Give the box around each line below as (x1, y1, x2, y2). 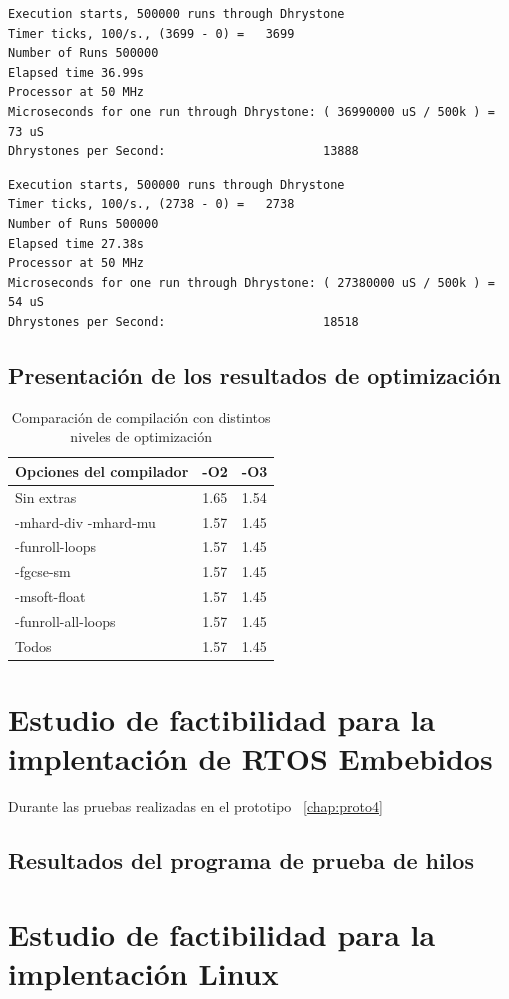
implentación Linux (8, 952, 279, 993)
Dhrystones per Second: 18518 (8, 314, 359, 329)
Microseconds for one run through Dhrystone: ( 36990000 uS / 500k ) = (8, 104, 495, 119)
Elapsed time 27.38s (8, 236, 145, 251)
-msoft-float (15, 586, 86, 607)
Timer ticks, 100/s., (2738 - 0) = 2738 (8, 197, 295, 212)
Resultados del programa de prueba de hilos (8, 845, 474, 876)
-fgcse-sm (15, 561, 71, 582)
